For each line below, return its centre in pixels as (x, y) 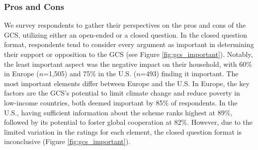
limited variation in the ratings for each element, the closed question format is (123, 131)
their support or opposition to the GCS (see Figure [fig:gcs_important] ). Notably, (129, 54)
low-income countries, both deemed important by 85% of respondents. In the (121, 102)
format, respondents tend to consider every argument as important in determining (129, 44)
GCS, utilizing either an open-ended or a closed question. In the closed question (126, 34)
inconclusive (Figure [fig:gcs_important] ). (67, 141)
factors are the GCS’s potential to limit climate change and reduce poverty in (122, 93)
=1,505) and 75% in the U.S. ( (90, 74)
